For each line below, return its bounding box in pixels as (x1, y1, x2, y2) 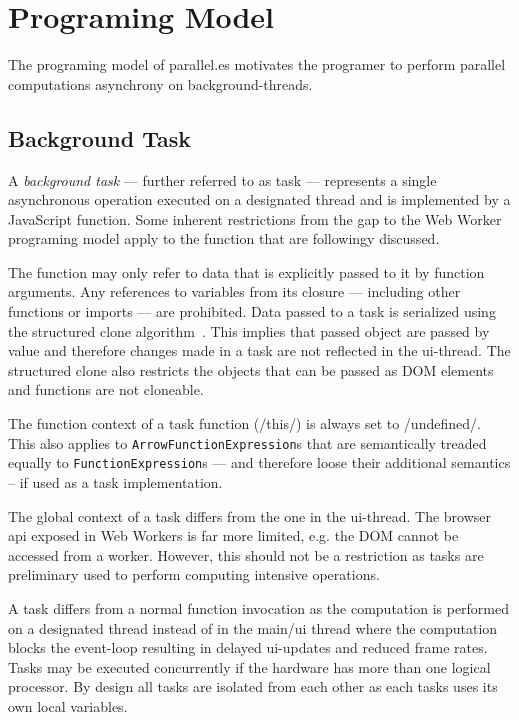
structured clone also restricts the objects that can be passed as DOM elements (8, 359, 494, 380)
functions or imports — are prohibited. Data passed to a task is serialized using (8, 301, 496, 322)
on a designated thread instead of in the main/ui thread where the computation (8, 617, 498, 638)
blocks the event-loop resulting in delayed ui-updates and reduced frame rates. (8, 637, 488, 658)
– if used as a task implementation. (8, 471, 223, 492)
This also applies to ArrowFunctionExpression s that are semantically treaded (8, 432, 487, 453)
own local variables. (8, 695, 128, 716)
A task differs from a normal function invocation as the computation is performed (8, 597, 510, 618)
